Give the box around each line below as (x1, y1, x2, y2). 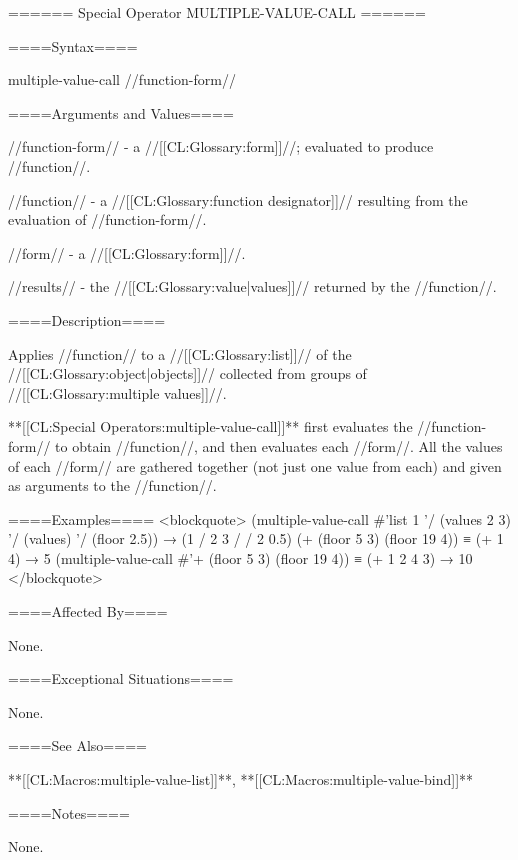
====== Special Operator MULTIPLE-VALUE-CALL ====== (8, 2, 426, 22)
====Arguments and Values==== (8, 102, 234, 123)
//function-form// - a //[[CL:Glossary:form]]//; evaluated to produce (8, 136, 434, 157)
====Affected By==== (8, 601, 168, 622)
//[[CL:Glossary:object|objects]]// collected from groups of (8, 363, 367, 384)
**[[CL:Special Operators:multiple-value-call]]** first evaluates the (8, 416, 413, 437)
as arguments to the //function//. (8, 475, 217, 496)
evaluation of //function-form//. (8, 209, 207, 230)
